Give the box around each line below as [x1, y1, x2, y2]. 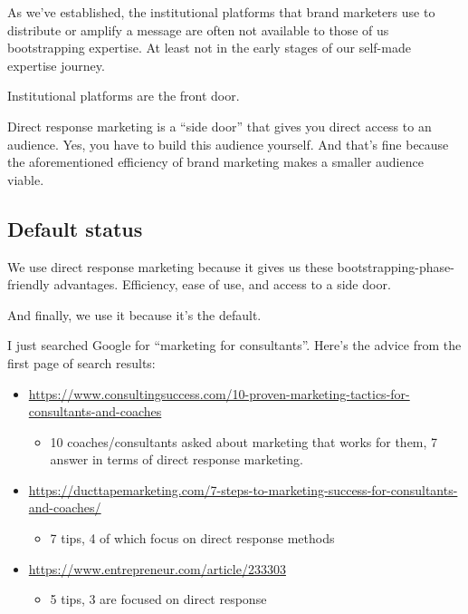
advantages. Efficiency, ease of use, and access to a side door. [53, 275, 391, 294]
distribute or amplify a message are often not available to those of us [7, 20, 389, 39]
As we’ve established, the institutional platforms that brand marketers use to [7, 3, 435, 21]
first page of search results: [7, 353, 156, 372]
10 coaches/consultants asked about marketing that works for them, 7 [50, 432, 438, 451]
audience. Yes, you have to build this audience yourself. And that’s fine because [7, 134, 449, 153]
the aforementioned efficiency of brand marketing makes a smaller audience [7, 152, 424, 171]
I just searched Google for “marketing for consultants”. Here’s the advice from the [7, 336, 462, 355]
